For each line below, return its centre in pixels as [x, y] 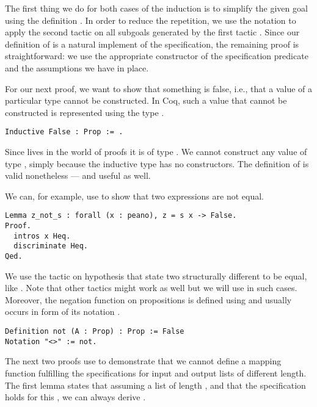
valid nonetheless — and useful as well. [78, 175]
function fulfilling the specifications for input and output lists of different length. [156, 373]
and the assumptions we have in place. [77, 67]
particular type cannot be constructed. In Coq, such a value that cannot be [146, 100]
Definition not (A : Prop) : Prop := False [95, 332]
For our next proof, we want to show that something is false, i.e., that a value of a [159, 88]
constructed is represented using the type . [85, 112]
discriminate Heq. [51, 246]
